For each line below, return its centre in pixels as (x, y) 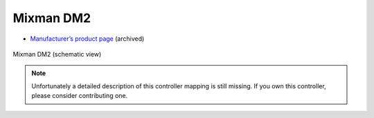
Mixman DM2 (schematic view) (57, 54)
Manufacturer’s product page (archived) (87, 39)
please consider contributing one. (80, 96)
